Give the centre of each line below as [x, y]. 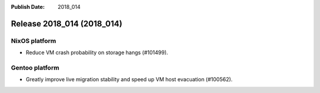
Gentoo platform [35, 68]
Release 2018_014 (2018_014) [67, 24]
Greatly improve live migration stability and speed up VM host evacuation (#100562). [129, 79]
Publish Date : [28, 7]
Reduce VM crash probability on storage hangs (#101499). [97, 52]
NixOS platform [33, 41]
